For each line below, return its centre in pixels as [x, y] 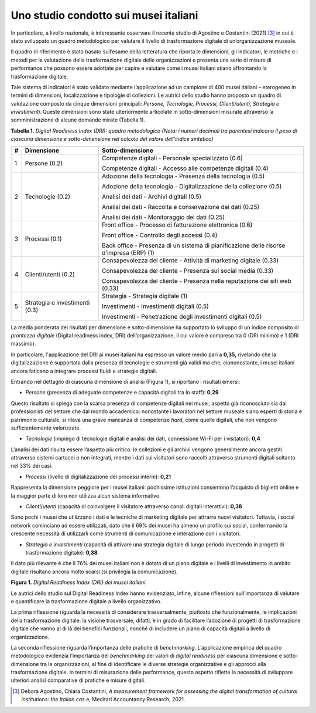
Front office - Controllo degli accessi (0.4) [159, 235]
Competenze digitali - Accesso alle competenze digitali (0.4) [185, 168]
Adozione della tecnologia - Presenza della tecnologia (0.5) [183, 176]
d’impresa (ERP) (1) [128, 252]
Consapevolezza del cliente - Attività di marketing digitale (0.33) [190, 260]
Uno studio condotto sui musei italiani [104, 15]
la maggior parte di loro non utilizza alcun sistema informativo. [86, 495]
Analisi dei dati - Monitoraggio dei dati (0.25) [163, 217]
